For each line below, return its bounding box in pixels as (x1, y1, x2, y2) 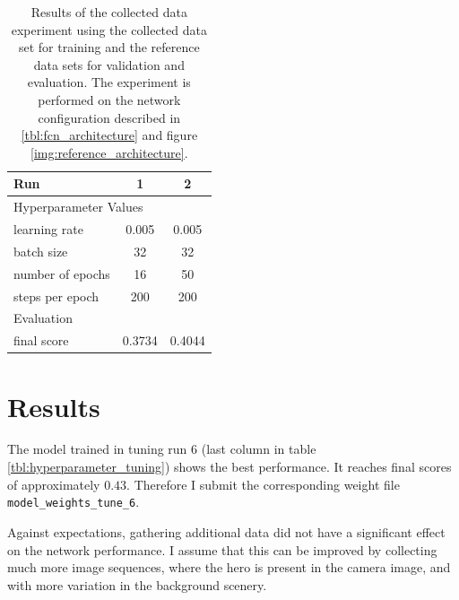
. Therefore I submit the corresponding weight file (126, 474, 400, 493)
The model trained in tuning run (7, 439, 187, 458)
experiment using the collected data (11, 20, 207, 39)
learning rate (13, 220, 83, 239)
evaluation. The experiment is (27, 73, 191, 91)
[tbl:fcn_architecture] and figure (21, 126, 198, 144)
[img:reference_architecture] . (30, 143, 188, 161)
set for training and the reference (18, 38, 200, 57)
